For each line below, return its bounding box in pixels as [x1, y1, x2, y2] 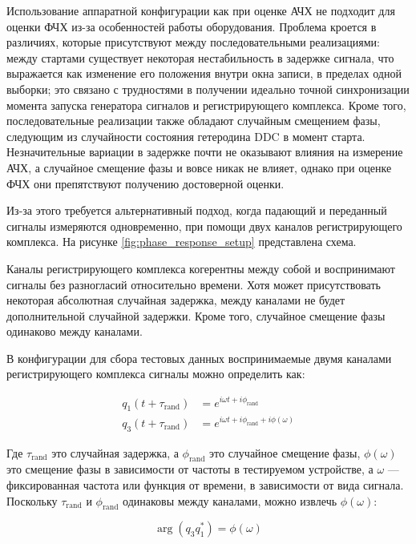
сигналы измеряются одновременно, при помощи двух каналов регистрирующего [6, 217, 402, 234]
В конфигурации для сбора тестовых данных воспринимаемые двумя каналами [6, 349, 392, 366]
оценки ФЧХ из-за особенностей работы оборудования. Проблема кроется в [6, 18, 377, 34]
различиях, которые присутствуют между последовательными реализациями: [6, 34, 380, 50]
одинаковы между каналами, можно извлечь [123, 492, 337, 509]
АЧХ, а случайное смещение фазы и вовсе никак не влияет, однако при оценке [6, 159, 392, 175]
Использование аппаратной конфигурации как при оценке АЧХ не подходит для [6, 2, 395, 18]
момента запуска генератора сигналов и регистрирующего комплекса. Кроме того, [6, 96, 406, 113]
